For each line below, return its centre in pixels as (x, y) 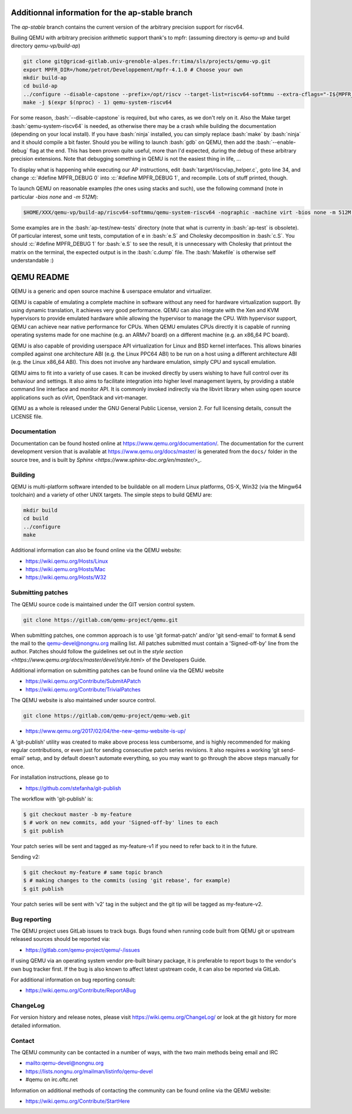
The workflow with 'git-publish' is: (52, 799)
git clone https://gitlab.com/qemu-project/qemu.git (101, 620)
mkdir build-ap (45, 78)
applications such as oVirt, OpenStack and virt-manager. (79, 397)
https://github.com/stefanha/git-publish (73, 788)
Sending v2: (26, 857)
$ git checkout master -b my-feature (77, 814)
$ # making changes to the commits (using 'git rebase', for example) (127, 881)
